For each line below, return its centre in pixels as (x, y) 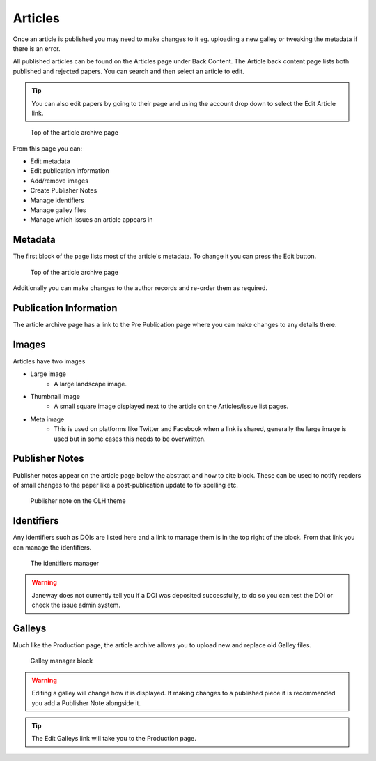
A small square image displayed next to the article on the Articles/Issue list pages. (171, 406)
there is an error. (37, 48)
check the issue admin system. (76, 605)
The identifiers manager (65, 563)
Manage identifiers (57, 200)
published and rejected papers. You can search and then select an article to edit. (128, 71)
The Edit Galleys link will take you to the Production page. (114, 739)
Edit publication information (70, 171)
